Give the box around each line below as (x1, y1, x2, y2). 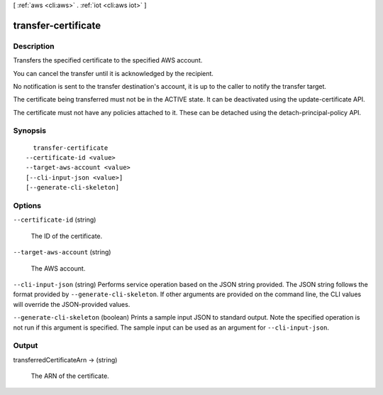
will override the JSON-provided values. (13, 300, 131, 308)
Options (13, 201, 42, 210)
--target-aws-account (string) (13, 248, 111, 256)
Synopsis (13, 126, 46, 136)
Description (13, 41, 55, 51)
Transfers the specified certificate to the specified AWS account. (13, 56, 203, 65)
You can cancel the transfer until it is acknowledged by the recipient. (13, 69, 214, 77)
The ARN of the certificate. (30, 372, 109, 380)
